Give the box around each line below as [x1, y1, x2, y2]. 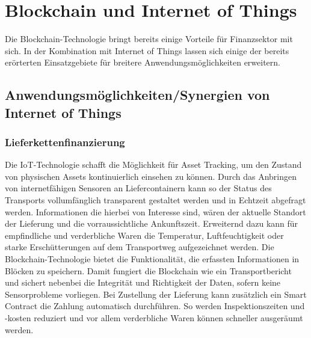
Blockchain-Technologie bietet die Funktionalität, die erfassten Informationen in [5, 253, 300, 265]
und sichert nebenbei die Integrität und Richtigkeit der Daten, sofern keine [5, 276, 281, 289]
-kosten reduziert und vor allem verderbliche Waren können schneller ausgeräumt [5, 312, 303, 324]
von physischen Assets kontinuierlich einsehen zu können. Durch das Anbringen [5, 170, 297, 182]
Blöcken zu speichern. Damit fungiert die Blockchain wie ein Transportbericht [5, 264, 292, 277]
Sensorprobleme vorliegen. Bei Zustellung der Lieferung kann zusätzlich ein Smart [5, 287, 307, 300]
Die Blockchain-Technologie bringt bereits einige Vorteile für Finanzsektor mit [5, 32, 293, 45]
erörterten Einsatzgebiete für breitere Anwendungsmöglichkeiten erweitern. [5, 56, 280, 69]
